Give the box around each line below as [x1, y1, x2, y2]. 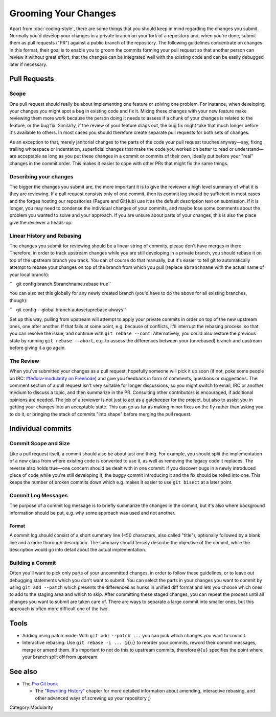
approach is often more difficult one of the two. [9, 606, 109, 612]
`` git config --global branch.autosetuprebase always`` [9, 307, 126, 313]
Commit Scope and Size [9, 440, 70, 447]
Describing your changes [9, 173, 74, 180]
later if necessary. [9, 61, 48, 67]
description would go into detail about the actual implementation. [9, 547, 147, 552]
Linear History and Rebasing [9, 232, 82, 239]
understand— [235, 146, 264, 152]
